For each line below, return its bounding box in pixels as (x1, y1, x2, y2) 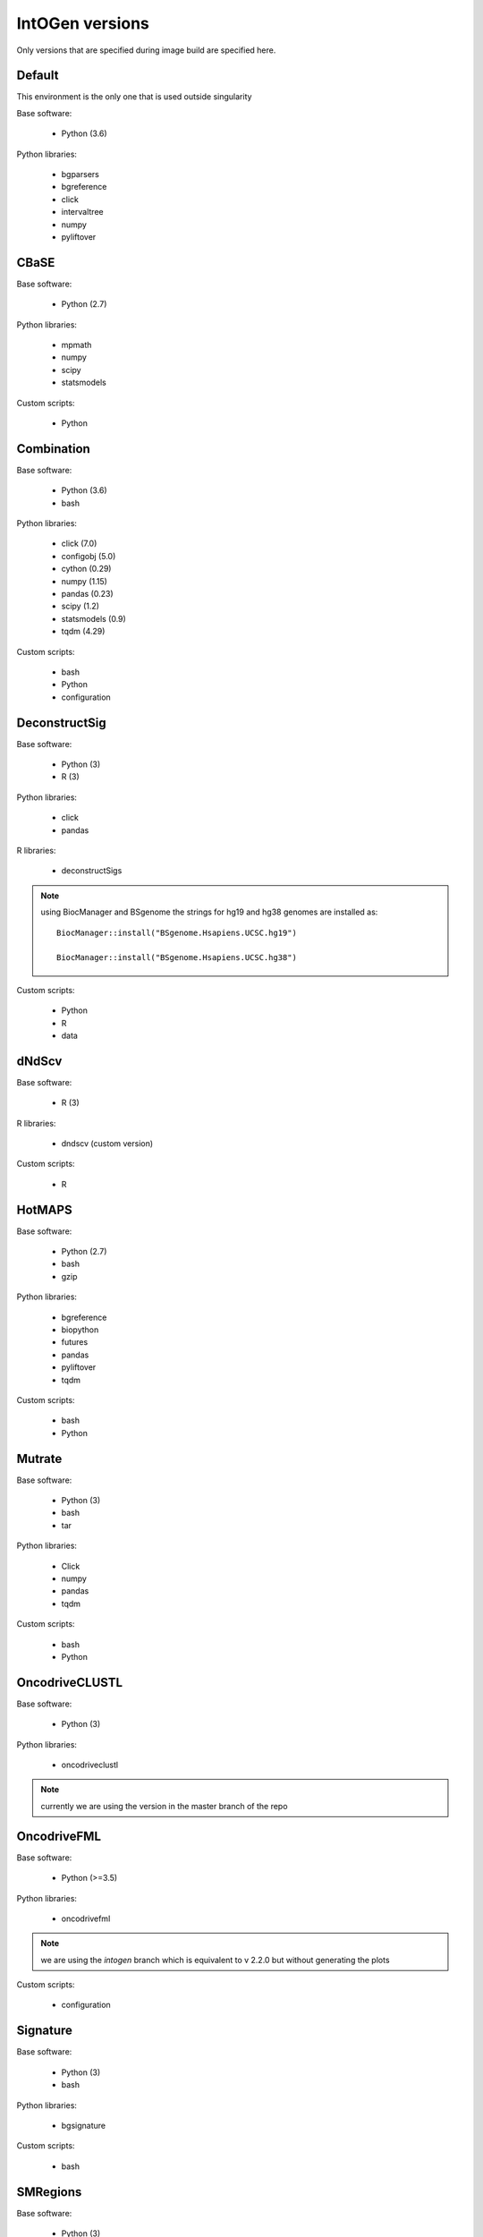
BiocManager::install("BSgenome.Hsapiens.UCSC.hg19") (56, 927, 297, 938)
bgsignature (61, 2120, 106, 2131)
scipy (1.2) (61, 600, 100, 612)
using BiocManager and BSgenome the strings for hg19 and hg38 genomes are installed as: (40, 906, 378, 917)
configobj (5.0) (61, 550, 116, 561)
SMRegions (16, 2184, 82, 2199)
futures (61, 1337, 89, 1348)
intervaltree (61, 207, 104, 217)
